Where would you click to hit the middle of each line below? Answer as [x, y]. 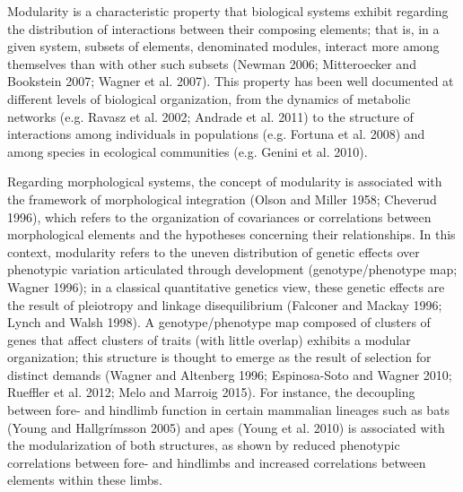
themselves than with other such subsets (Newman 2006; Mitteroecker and [212, 63]
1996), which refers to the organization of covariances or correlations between [219, 216]
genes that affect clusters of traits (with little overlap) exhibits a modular [209, 339]
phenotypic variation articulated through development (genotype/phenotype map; [232, 269]
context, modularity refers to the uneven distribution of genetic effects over [214, 251]
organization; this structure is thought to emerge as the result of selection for [219, 357]
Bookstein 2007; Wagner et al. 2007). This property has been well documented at [231, 81]
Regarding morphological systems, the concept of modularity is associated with [225, 181]
